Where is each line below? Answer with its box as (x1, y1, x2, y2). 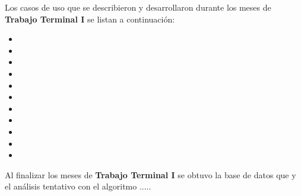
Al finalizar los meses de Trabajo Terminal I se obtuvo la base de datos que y (5, 168, 296, 181)
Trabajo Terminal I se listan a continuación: (5, 12, 175, 25)
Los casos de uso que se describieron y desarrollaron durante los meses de (5, 1, 271, 13)
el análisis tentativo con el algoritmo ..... (5, 180, 151, 192)
